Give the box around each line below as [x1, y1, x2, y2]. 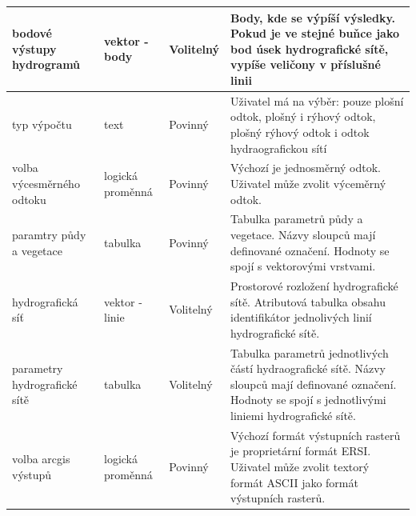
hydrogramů [12, 56, 81, 73]
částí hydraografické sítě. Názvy [230, 360, 386, 377]
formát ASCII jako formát [230, 474, 358, 490]
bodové [12, 25, 52, 42]
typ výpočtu [12, 116, 72, 133]
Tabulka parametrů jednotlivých [230, 344, 389, 361]
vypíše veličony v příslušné [230, 56, 381, 73]
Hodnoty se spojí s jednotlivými [230, 391, 386, 408]
